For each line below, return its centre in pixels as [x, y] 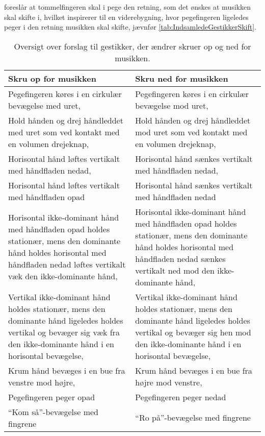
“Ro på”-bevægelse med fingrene [193, 418]
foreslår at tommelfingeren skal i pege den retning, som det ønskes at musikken [127, 7]
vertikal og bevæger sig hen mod [193, 332]
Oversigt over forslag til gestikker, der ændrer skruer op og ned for [132, 46]
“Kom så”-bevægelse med [54, 411]
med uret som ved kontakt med [64, 132]
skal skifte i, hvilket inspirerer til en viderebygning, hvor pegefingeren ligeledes [126, 17]
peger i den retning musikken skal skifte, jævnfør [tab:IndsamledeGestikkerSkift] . [130, 27]
